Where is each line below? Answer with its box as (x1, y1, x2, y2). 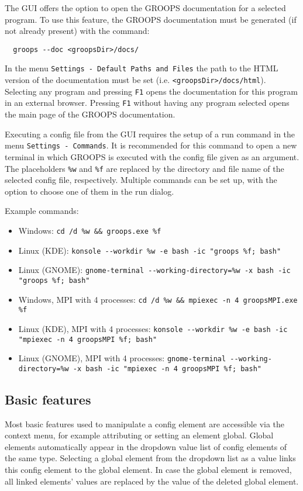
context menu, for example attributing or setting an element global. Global (5, 429, 274, 441)
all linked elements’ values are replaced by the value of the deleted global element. (5, 475, 299, 487)
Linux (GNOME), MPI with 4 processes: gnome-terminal (18, 352, 226, 364)
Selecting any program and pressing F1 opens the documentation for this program (5, 85, 298, 97)
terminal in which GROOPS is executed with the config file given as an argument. (5, 150, 299, 162)
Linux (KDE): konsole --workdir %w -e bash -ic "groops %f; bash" (18, 244, 281, 256)
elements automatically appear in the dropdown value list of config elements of (5, 440, 287, 452)
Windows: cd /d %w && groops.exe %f (18, 224, 161, 236)
